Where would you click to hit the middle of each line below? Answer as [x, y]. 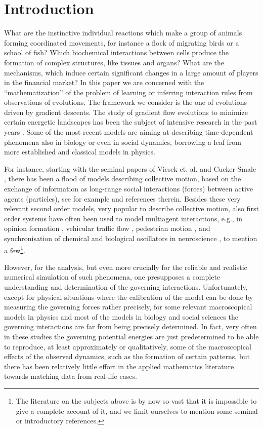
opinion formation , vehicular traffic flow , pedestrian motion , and [107, 228]
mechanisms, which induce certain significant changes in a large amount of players [131, 72]
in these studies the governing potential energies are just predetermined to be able [131, 336]
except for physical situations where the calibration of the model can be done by [129, 297]
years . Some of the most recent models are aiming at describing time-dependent [129, 132]
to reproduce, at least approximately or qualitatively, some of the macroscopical [128, 346]
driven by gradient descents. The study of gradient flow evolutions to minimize [126, 112]
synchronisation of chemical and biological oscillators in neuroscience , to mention [131, 238]
